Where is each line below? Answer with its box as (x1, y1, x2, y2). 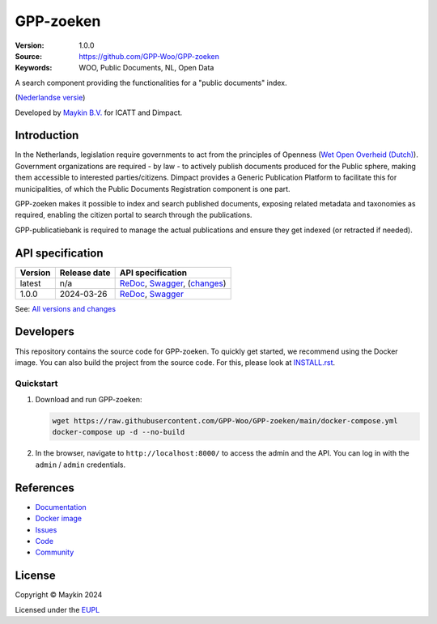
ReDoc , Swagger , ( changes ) (119, 278, 227, 289)
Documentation (35, 502, 87, 512)
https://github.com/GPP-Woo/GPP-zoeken (78, 51, 220, 61)
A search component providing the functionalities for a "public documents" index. (15, 78, 287, 87)
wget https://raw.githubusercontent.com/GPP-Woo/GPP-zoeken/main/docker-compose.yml (52, 417, 398, 426)
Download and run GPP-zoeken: (35, 395, 142, 405)
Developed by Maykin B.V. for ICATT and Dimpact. (15, 108, 183, 117)
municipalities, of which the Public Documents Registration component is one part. (15, 184, 291, 193)
